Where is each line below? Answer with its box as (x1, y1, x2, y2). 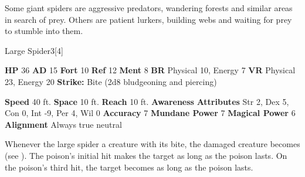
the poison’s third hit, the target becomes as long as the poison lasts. (5, 161, 253, 173)
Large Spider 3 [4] (5, 44, 63, 56)
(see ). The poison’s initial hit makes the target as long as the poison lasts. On (5, 149, 287, 161)
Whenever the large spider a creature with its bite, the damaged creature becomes (5, 138, 300, 150)
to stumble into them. (5, 25, 83, 37)
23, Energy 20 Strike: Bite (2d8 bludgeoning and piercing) (5, 75, 217, 87)
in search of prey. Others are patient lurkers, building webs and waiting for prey (5, 13, 292, 25)
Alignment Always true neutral (5, 118, 122, 130)
